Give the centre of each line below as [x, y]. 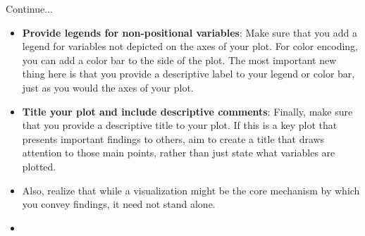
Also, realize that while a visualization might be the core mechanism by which [191, 190]
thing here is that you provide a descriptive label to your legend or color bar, [188, 74]
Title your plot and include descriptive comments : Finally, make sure [187, 111]
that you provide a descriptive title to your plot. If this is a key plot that [180, 125]
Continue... [29, 8]
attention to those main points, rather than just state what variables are [179, 153]
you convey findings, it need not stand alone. [119, 204]
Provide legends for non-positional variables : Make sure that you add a [190, 32]
